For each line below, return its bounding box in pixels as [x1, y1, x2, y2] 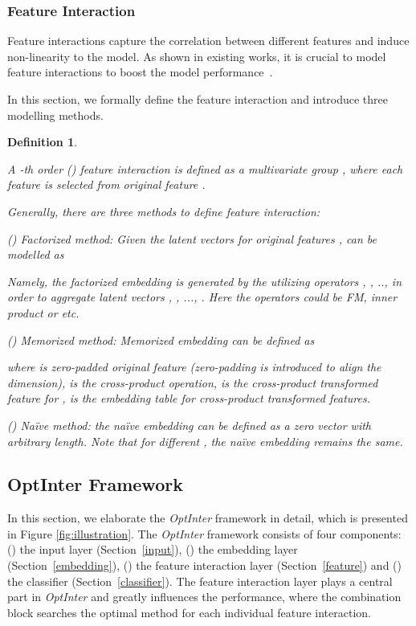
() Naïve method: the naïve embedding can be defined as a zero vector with [7, 416, 372, 433]
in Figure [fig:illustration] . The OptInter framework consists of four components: [7, 525, 402, 542]
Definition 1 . [7, 133, 78, 150]
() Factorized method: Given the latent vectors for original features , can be [7, 230, 377, 247]
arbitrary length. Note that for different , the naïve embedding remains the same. [7, 432, 403, 449]
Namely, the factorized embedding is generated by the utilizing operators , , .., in [7, 272, 402, 289]
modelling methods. [7, 106, 104, 123]
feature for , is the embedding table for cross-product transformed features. [7, 390, 370, 407]
